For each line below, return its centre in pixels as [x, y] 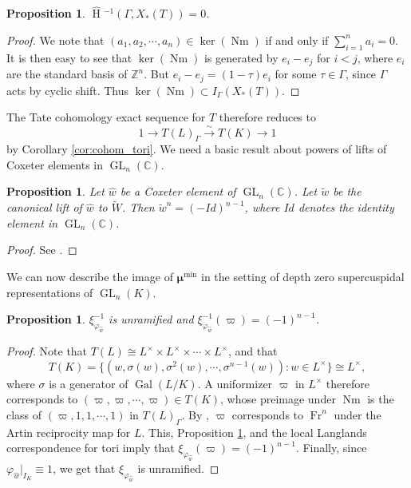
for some [296, 74]
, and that [253, 351]
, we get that [84, 468]
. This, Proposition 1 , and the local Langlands [254, 432]
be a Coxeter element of [178, 191]
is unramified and [151, 319]
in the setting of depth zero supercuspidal [303, 277]
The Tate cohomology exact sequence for [106, 117]
